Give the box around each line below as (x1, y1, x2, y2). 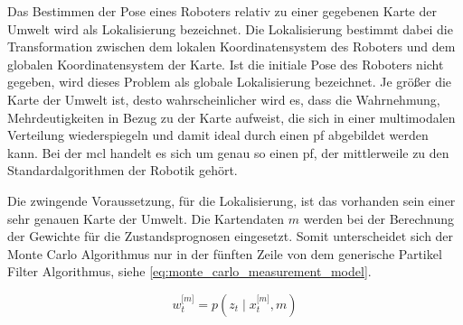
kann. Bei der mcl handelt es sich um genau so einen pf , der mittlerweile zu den (7, 143, 449, 162)
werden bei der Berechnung (303, 209, 455, 227)
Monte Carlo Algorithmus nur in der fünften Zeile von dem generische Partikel (7, 244, 442, 263)
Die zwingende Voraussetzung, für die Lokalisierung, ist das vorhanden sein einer (7, 190, 456, 209)
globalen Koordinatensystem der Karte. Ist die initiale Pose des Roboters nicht (7, 54, 444, 73)
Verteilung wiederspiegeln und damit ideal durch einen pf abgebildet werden (7, 125, 429, 144)
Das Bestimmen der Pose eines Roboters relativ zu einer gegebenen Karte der (7, 2, 437, 20)
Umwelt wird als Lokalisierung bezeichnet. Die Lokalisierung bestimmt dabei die (7, 19, 453, 38)
